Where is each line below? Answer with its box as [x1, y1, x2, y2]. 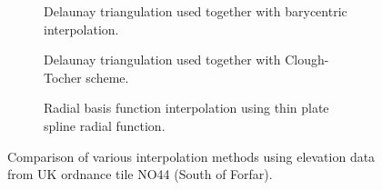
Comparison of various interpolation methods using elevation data [7, 146, 376, 165]
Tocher [44, 67, 82, 86]
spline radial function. [44, 115, 166, 135]
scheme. [85, 67, 129, 86]
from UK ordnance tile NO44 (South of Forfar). [7, 165, 273, 184]
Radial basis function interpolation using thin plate [44, 98, 329, 117]
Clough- [285, 50, 329, 69]
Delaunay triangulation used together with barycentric [44, 2, 347, 20]
